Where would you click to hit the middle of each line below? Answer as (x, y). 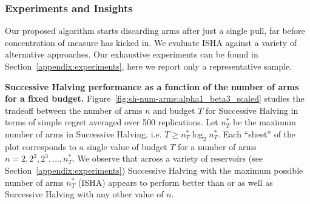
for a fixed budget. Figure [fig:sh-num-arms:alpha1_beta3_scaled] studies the (155, 98)
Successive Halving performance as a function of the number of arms (152, 86)
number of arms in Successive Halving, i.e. (83, 133)
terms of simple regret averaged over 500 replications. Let (112, 122)
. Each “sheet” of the (257, 133)
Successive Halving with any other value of (84, 194)
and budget (174, 110)
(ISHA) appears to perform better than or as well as (175, 182)
